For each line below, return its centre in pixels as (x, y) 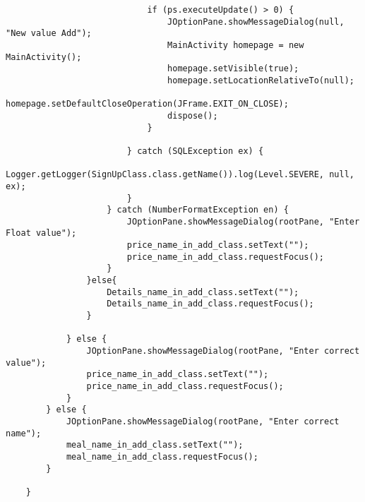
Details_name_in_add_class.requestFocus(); (210, 304)
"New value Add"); (49, 34)
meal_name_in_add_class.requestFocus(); (162, 456)
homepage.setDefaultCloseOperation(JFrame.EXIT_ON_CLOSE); (147, 104)
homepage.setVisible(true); (233, 69)
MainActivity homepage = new (236, 45)
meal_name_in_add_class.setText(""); (155, 445)
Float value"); (41, 233)
